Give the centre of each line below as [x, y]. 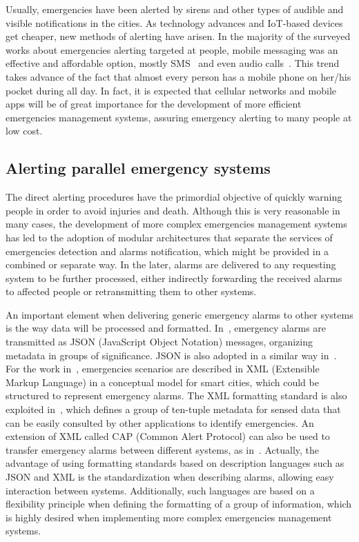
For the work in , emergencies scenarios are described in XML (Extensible [163, 369]
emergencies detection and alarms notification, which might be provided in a [167, 251]
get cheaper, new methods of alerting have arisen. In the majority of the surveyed [178, 36]
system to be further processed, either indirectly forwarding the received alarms [174, 278]
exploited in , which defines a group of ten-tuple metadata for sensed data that [173, 409]
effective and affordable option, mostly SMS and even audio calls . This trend [173, 63]
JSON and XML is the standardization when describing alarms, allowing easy [170, 477]
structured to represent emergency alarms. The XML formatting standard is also [176, 395]
